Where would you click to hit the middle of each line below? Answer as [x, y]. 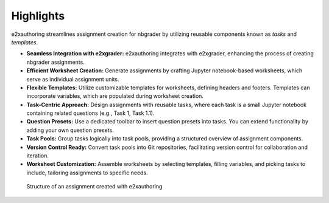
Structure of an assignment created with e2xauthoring [94, 187]
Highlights [38, 16]
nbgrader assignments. [55, 62]
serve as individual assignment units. [73, 79]
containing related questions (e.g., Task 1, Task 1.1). [90, 113]
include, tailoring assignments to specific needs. [87, 173]
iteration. [37, 156]
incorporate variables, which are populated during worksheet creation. [115, 96]
